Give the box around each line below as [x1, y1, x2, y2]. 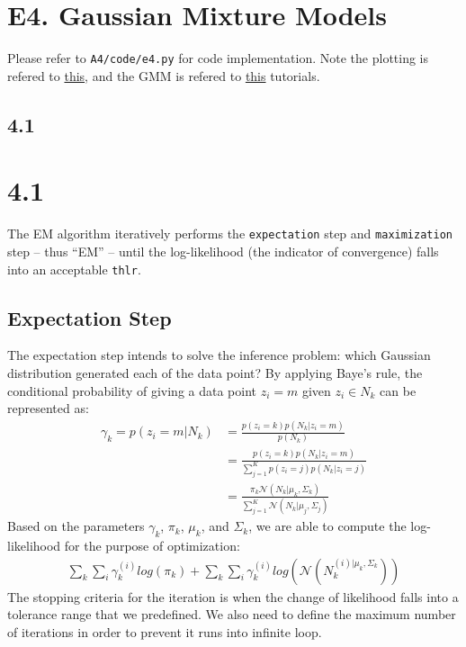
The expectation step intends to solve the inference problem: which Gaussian [7, 346, 431, 364]
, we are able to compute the [248, 517, 407, 535]
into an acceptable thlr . [7, 259, 141, 278]
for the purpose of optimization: [64, 536, 240, 555]
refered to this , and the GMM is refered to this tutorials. [7, 66, 320, 85]
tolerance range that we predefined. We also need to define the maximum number [7, 605, 456, 624]
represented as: [7, 399, 89, 418]
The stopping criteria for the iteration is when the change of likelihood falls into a [7, 587, 459, 606]
